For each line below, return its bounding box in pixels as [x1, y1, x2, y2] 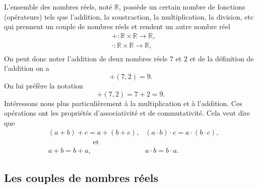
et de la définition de [189, 53, 254, 63]
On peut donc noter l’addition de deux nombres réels [4, 53, 168, 63]
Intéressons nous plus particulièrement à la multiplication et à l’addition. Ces [4, 98, 242, 108]
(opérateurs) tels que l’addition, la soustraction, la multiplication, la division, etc [4, 11, 254, 22]
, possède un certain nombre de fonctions [119, 2, 245, 12]
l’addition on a [4, 63, 49, 73]
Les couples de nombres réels [4, 169, 158, 185]
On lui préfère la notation [4, 80, 83, 91]
